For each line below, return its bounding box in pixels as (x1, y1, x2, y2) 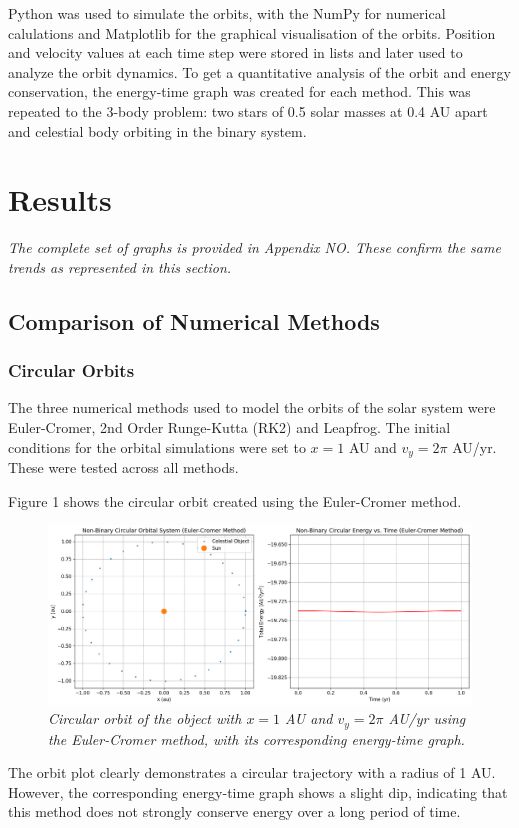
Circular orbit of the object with (48, 708, 242, 729)
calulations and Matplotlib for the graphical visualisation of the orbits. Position (8, 22, 496, 43)
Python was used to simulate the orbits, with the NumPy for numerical (8, 3, 446, 23)
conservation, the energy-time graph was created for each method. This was (8, 81, 471, 102)
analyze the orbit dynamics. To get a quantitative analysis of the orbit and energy (8, 61, 511, 82)
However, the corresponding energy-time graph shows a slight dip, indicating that (8, 781, 508, 802)
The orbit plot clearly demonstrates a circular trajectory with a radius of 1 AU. (8, 762, 496, 783)
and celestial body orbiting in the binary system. (8, 120, 307, 141)
